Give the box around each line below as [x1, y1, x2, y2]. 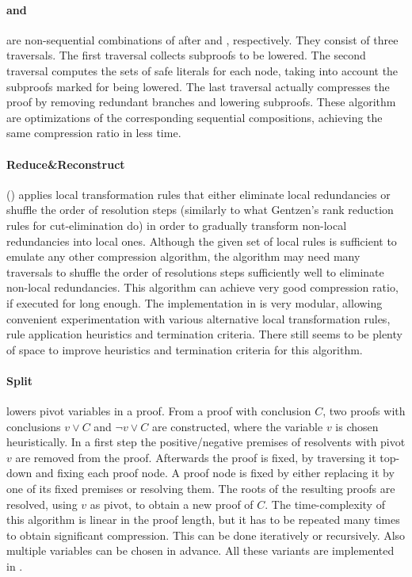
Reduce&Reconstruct [6, 155, 125, 172]
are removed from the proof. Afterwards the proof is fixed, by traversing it [15, 449, 376, 465]
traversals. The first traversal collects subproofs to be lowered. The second [6, 47, 366, 63]
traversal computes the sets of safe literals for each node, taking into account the [6, 62, 399, 78]
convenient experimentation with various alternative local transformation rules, [6, 310, 391, 327]
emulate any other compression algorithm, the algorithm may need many [6, 248, 360, 265]
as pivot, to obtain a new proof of [90, 495, 254, 512]
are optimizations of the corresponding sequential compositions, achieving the [6, 109, 383, 125]
